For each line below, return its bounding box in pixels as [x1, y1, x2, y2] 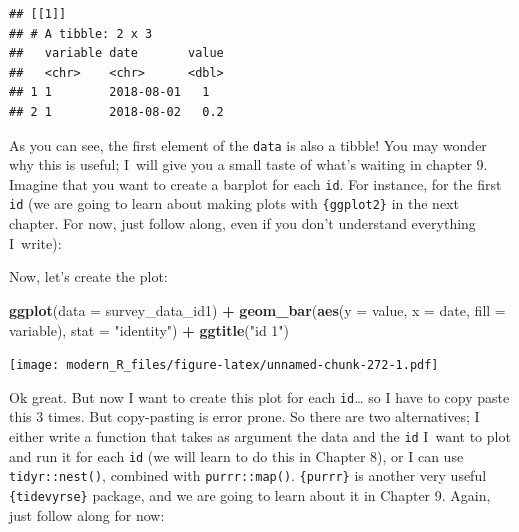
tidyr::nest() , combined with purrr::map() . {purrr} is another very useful [9, 465, 487, 486]
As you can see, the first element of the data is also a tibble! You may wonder [9, 134, 487, 155]
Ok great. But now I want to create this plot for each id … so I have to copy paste [9, 386, 510, 407]
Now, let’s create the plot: [9, 266, 168, 287]
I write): [9, 232, 62, 253]
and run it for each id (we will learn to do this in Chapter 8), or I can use [9, 445, 464, 466]
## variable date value [9, 46, 224, 61]
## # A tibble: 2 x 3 [9, 26, 153, 41]
